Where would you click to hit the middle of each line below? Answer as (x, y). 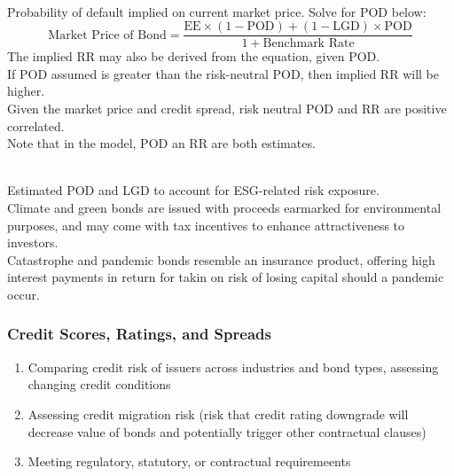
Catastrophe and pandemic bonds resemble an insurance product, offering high (221, 259)
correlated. (36, 125)
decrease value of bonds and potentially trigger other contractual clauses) (227, 431)
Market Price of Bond (107, 35)
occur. (23, 294)
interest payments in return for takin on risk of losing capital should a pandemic (226, 277)
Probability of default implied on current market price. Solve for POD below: (217, 11)
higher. (26, 91)
